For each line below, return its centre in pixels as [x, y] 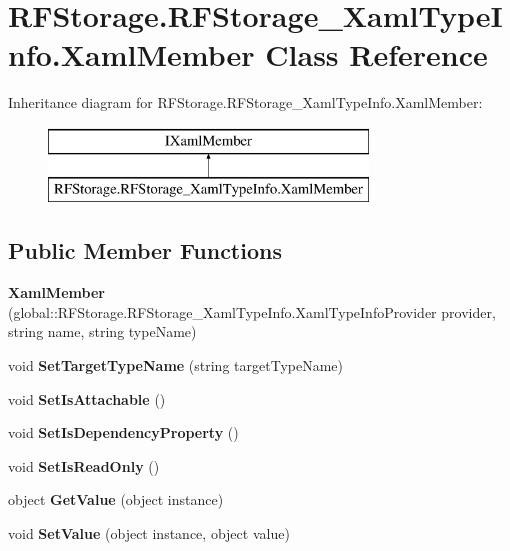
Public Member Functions [145, 250]
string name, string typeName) [102, 331]
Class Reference [376, 54]
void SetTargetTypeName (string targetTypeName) [175, 365]
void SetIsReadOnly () [84, 465]
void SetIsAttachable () [87, 398]
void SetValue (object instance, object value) [149, 533]
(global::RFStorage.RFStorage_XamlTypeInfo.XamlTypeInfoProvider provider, [252, 311]
